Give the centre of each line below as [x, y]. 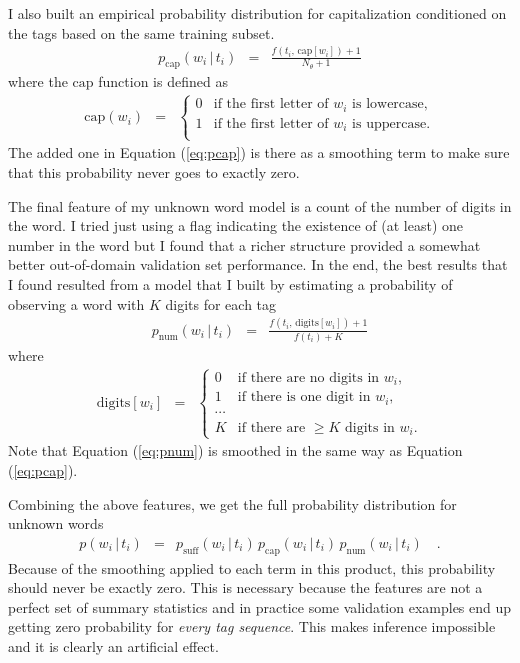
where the [38, 81]
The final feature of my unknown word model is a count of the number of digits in [260, 205]
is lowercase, [390, 104]
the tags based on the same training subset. [141, 32]
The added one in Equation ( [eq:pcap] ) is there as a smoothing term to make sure [259, 152]
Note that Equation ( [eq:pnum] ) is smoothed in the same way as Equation [235, 450]
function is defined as [163, 81]
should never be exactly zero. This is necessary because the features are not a [245, 587]
